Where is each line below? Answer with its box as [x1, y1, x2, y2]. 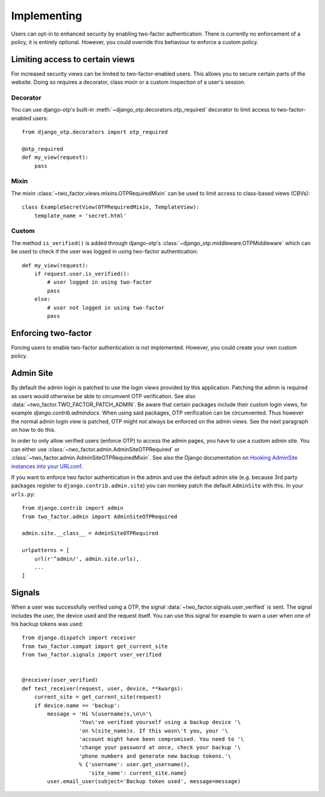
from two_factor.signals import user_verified [22, 652, 162, 658]
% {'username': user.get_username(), [78, 761, 190, 768]
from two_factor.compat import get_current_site [22, 643, 168, 650]
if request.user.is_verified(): [34, 270, 130, 277]
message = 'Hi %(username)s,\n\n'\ [47, 710, 152, 717]
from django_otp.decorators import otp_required [22, 129, 168, 136]
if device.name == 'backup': [34, 702, 120, 709]
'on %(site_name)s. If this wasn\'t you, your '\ [78, 727, 228, 734]
